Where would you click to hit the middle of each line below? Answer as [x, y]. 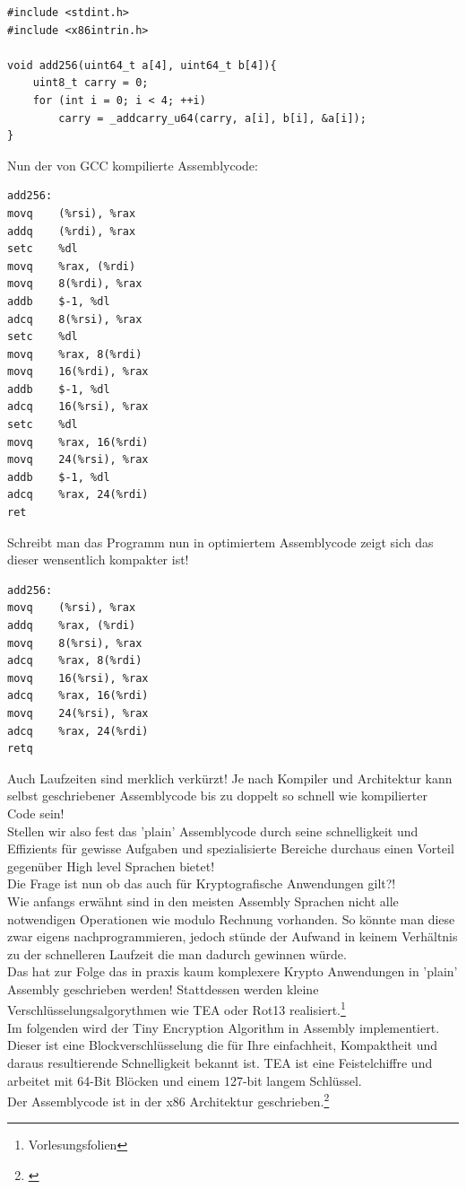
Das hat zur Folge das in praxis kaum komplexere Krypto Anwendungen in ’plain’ [233, 971]
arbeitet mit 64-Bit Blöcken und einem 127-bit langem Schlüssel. [185, 1080]
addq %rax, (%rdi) [72, 625]
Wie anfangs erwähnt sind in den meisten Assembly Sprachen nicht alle [203, 900]
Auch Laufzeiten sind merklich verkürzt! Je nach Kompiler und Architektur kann [230, 778]
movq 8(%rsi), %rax [75, 643]
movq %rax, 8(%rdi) [75, 354]
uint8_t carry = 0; [91, 83]
